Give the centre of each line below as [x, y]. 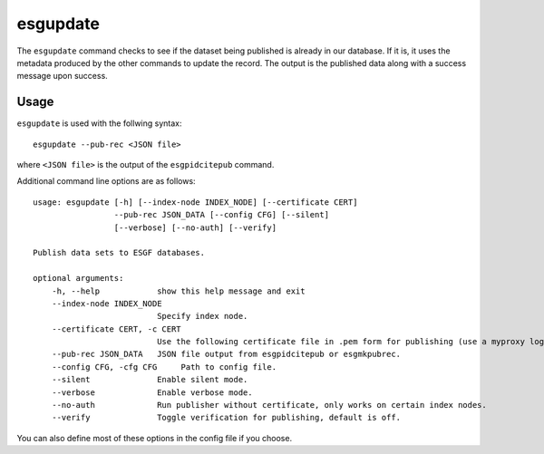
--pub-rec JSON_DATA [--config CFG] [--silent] [222, 215]
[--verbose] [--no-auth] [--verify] [195, 227]
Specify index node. [203, 316]
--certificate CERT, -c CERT [116, 329]
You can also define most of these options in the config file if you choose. [155, 438]
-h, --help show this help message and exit [178, 291]
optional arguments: [78, 278]
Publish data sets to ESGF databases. [119, 253]
